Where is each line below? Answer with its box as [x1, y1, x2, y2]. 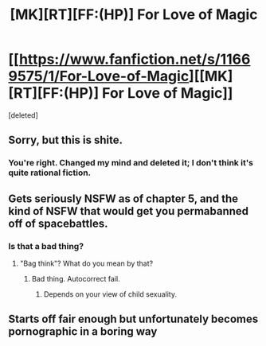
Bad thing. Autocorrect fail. [31, 274, 121, 283]
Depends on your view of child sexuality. [43, 289, 178, 299]
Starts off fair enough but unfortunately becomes [8, 313, 259, 326]
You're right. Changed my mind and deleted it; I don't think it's [8, 157, 253, 169]
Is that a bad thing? [8, 240, 84, 251]
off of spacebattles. [8, 216, 108, 230]
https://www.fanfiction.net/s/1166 [18, 50, 251, 68]
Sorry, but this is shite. [8, 134, 123, 147]
